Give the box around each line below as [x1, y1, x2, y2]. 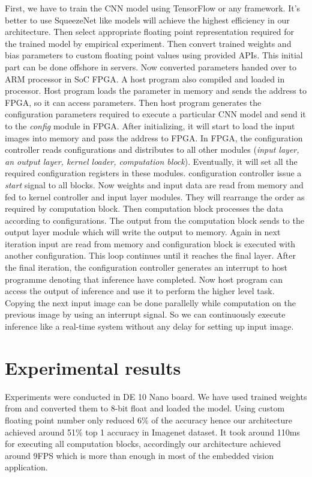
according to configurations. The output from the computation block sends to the [5, 214, 304, 226]
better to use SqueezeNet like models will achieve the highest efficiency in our [5, 13, 290, 26]
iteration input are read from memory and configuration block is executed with [5, 237, 296, 250]
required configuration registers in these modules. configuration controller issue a [5, 167, 302, 179]
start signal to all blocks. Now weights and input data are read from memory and [5, 178, 304, 191]
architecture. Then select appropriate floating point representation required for [5, 25, 294, 38]
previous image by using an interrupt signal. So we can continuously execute [5, 308, 286, 321]
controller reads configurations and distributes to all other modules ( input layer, [5, 143, 299, 156]
